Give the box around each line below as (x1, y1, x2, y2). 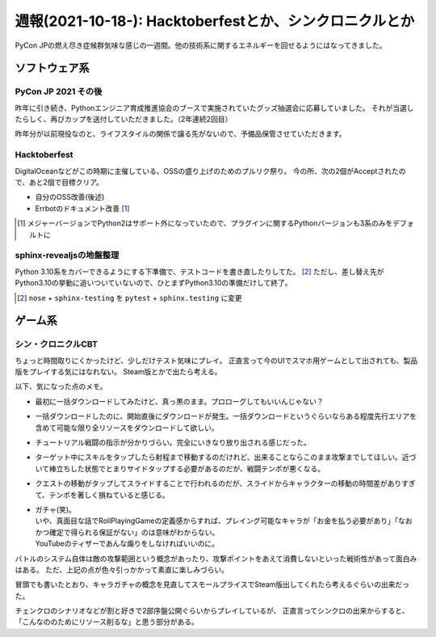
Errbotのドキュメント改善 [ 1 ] (35, 203, 130, 213)
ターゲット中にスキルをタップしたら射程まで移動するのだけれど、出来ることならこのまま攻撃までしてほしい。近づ (35, 453, 417, 462)
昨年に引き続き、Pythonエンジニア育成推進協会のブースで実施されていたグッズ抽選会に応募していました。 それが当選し (15, 103, 414, 112)
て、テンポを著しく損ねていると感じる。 (35, 490, 170, 500)
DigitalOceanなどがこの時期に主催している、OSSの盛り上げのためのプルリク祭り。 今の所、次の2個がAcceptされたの (15, 166, 406, 175)
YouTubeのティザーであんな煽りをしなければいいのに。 (35, 538, 220, 549)
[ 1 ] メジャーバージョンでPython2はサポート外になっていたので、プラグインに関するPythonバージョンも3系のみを (17, 218, 393, 228)
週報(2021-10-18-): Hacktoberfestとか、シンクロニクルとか (15, 12, 415, 30)
